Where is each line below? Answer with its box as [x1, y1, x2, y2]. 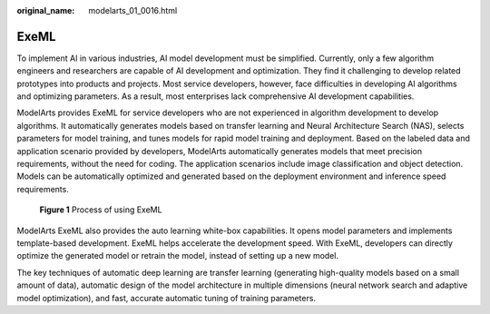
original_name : [16, 5, 75, 15]
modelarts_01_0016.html [88, 5, 178, 15]
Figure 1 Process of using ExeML [39, 204, 162, 215]
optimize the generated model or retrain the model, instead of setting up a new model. [16, 250, 339, 261]
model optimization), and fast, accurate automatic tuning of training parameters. [16, 292, 317, 303]
